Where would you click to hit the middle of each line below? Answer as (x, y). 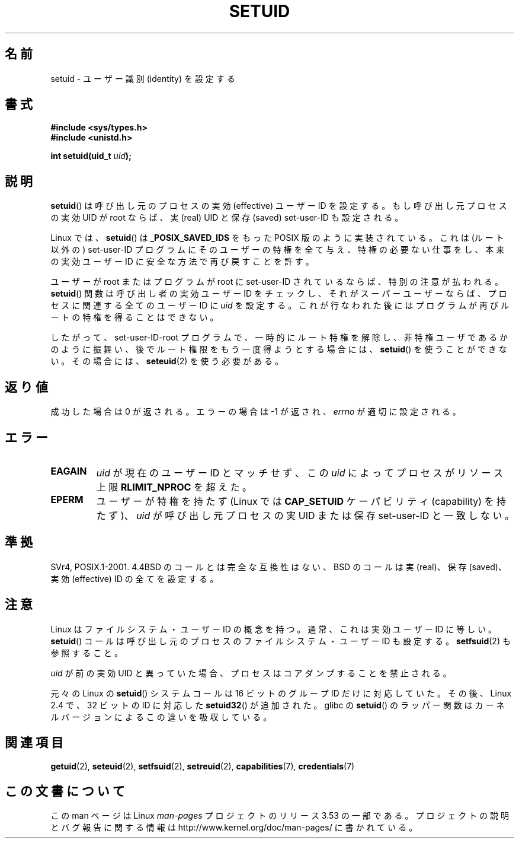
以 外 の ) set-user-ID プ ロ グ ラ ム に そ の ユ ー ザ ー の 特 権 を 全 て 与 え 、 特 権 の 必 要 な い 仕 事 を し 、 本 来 (278, 250)
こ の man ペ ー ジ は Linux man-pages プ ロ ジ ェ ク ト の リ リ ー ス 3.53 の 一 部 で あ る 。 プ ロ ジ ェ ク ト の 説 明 (280, 816)
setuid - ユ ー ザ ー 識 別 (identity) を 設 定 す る (143, 78)
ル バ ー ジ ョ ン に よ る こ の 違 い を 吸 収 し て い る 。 (161, 717)
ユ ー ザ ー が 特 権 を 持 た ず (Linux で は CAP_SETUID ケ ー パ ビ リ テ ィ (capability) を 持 (301, 501)
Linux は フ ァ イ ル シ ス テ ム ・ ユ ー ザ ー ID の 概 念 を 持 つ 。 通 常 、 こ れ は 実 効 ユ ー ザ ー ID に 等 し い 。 (274, 629)
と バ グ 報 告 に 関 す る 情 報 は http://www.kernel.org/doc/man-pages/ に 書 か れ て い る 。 (234, 828)
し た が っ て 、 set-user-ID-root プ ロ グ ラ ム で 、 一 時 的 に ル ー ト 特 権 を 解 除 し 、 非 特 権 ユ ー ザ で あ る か (279, 338)
